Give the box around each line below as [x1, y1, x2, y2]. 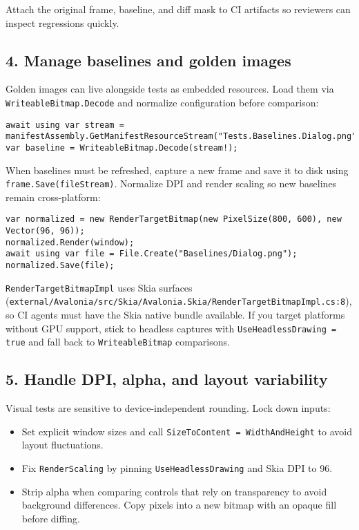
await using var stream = [6, 120, 124, 130]
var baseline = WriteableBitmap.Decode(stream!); [6, 142, 238, 153]
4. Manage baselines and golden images [6, 49, 291, 70]
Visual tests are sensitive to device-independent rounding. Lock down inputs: [6, 401, 331, 415]
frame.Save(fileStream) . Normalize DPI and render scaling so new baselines [6, 176, 337, 191]
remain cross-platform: [6, 189, 101, 204]
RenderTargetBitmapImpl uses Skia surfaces [6, 280, 193, 294]
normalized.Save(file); [6, 261, 115, 271]
